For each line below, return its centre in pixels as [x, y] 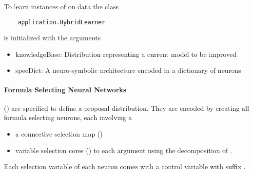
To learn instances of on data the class [61, 6]
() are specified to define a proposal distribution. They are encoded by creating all [126, 108]
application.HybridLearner [61, 22]
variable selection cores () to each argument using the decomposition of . [124, 150]
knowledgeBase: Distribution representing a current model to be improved [126, 54]
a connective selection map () [59, 134]
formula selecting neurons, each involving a [68, 117]
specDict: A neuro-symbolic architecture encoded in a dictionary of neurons [128, 70]
